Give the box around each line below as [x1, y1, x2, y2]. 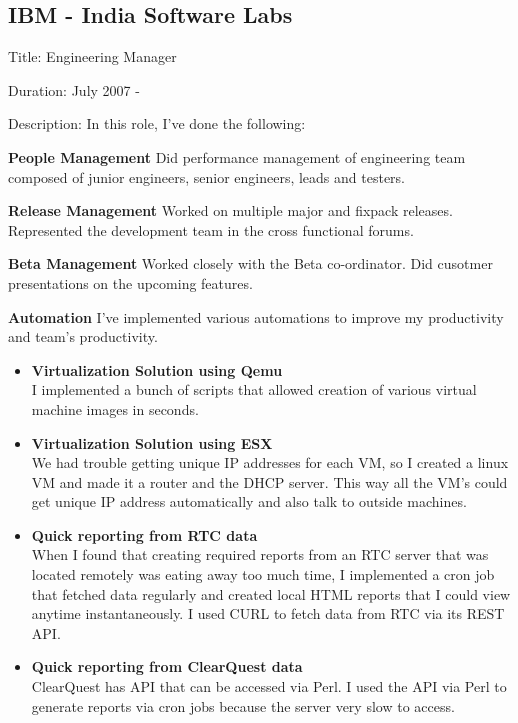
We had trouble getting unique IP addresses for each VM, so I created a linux [31, 452, 509, 473]
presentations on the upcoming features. [8, 272, 253, 293]
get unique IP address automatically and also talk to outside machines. [31, 491, 467, 512]
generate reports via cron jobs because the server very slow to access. [31, 695, 455, 716]
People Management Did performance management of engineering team [8, 146, 466, 167]
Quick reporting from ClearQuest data [31, 656, 303, 677]
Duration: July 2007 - [8, 79, 140, 100]
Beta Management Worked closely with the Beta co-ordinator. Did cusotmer [8, 253, 493, 274]
